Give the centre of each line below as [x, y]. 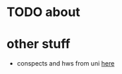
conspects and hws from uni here [66, 64]
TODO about [43, 12]
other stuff [39, 44]
